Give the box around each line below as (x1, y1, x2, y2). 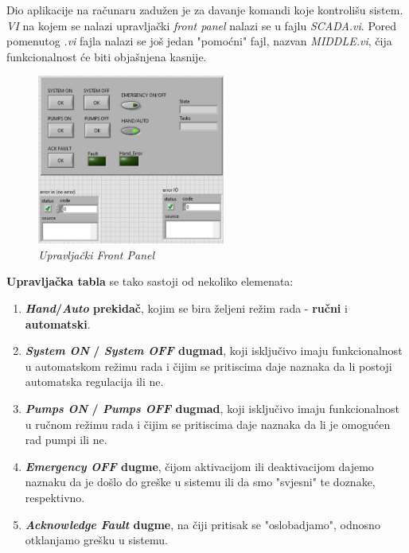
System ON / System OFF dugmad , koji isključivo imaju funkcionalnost (25, 342, 403, 359)
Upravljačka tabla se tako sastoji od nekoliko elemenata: (6, 273, 294, 290)
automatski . (25, 315, 91, 332)
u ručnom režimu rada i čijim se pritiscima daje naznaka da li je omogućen (25, 415, 391, 432)
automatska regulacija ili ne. (25, 373, 164, 390)
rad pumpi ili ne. (25, 431, 107, 448)
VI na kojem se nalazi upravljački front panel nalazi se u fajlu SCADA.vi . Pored (6, 17, 397, 33)
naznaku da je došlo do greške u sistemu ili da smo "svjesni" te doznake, (25, 473, 376, 490)
